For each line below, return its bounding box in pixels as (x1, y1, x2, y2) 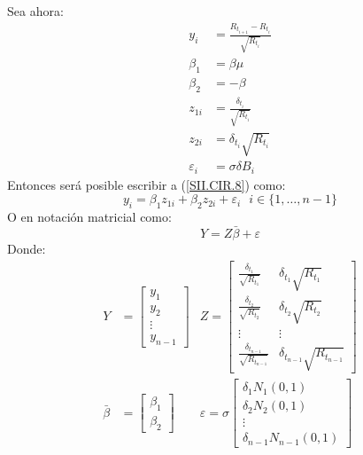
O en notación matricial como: (7, 208, 172, 226)
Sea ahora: (7, 2, 64, 20)
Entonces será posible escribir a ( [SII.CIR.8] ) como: (7, 175, 286, 193)
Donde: (7, 239, 46, 258)
